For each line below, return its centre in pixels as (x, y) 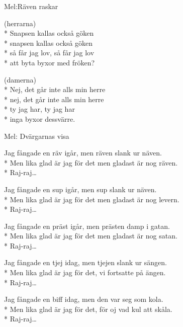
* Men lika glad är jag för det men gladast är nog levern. (92, 199)
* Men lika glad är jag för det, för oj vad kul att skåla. (88, 309)
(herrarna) (20, 23)
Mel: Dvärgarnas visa (37, 136)
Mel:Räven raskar (31, 6)
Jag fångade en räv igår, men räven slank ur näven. (83, 153)
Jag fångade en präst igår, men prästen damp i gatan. (87, 226)
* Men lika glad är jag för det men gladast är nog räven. (91, 162)
